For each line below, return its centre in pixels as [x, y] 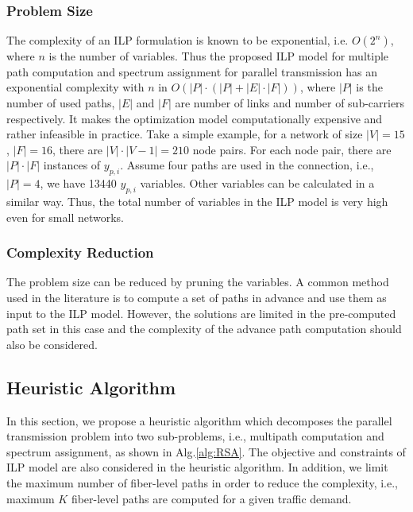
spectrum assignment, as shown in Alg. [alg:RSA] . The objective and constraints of [206, 451]
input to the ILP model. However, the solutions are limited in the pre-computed [201, 313]
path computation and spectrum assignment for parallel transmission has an [192, 71]
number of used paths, [61, 103]
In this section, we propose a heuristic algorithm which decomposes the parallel [199, 420]
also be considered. [52, 344]
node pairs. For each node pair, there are [292, 149]
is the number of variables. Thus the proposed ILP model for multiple [219, 56]
